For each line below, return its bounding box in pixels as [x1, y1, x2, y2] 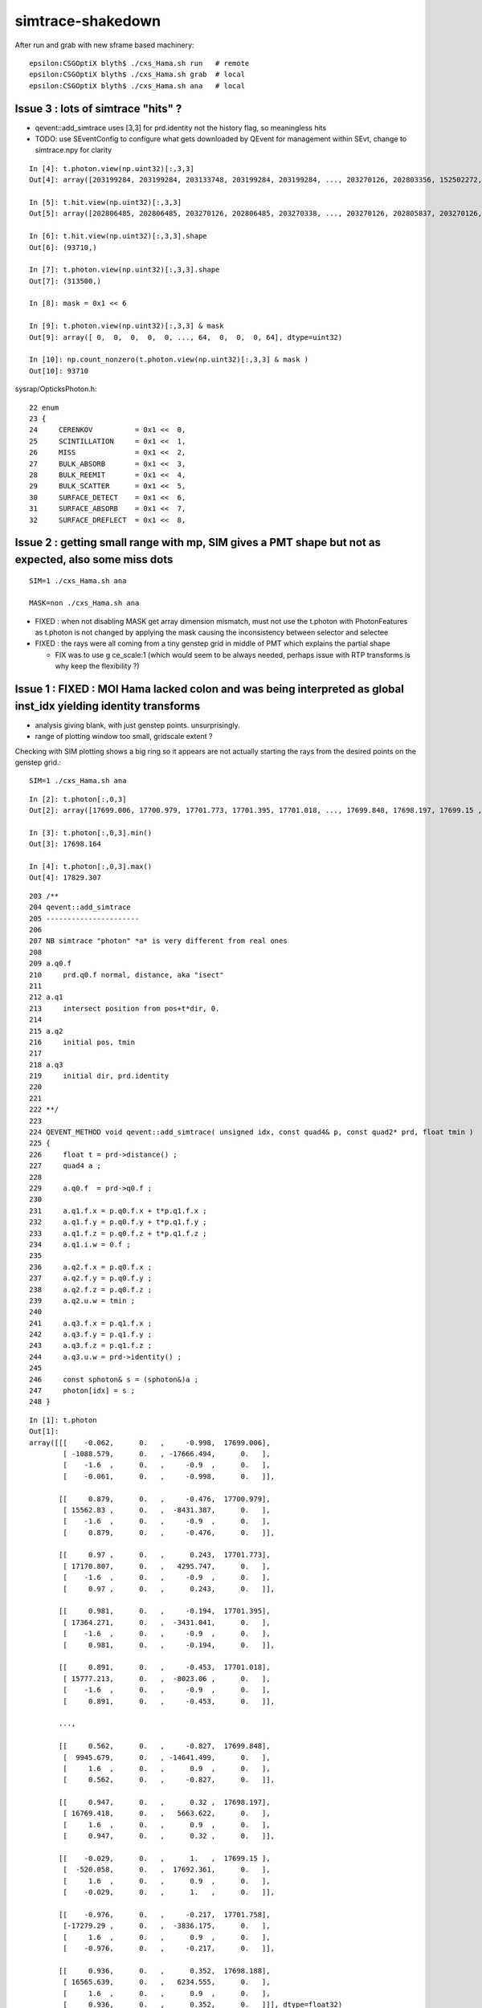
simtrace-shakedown [14, 12, 161, 30]
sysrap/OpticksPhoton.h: [14, 384, 97, 394]
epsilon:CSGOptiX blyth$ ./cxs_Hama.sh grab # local [29, 70, 245, 80]
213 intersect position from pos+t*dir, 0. [29, 1004, 220, 1013]
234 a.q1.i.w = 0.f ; [29, 1239, 132, 1249]
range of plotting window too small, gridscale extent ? [35, 732, 213, 741]
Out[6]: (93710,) [29, 243, 97, 252]
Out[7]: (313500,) [29, 276, 102, 285]
